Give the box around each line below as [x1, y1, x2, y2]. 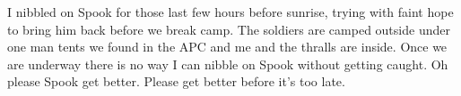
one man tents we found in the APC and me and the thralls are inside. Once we [7, 37, 448, 56]
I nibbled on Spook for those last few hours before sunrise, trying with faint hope [7, 3, 454, 20]
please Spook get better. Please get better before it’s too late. [7, 72, 345, 91]
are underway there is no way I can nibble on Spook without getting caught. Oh [7, 54, 448, 73]
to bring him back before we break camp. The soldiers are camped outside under [7, 20, 450, 38]
